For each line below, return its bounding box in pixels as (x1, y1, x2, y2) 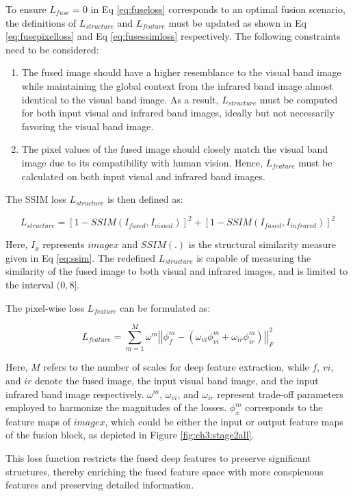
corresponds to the (245, 400, 323, 414)
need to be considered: (5, 42, 99, 56)
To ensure (5, 2, 47, 16)
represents (42, 237, 85, 251)
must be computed (259, 92, 338, 106)
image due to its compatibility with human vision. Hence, (21, 155, 263, 169)
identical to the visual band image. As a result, (21, 92, 219, 106)
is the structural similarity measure (188, 237, 336, 251)
